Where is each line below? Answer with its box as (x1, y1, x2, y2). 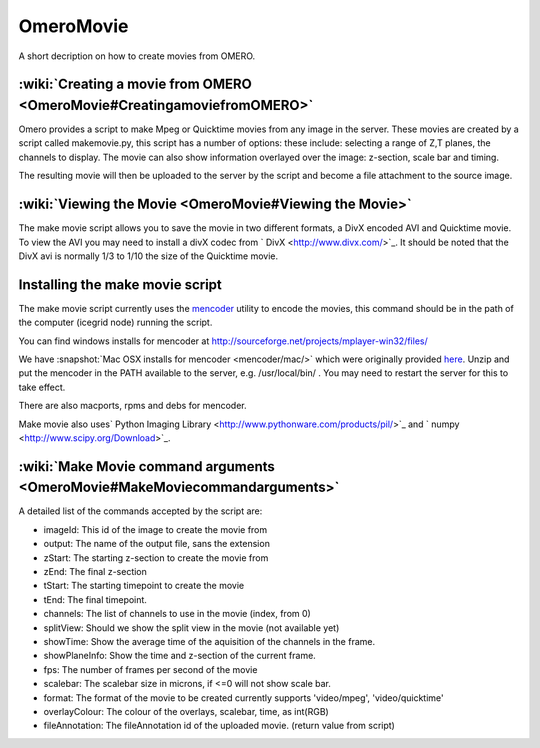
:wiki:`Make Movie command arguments (18, 458, 275, 475)
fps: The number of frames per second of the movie (43, 663, 258, 675)
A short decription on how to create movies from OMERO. (18, 50, 256, 62)
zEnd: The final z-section (43, 566, 147, 577)
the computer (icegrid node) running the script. (18, 316, 213, 329)
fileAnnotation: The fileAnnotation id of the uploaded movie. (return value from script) (43, 720, 395, 732)
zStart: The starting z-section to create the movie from (43, 551, 269, 564)
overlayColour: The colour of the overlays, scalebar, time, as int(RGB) (43, 705, 329, 717)
